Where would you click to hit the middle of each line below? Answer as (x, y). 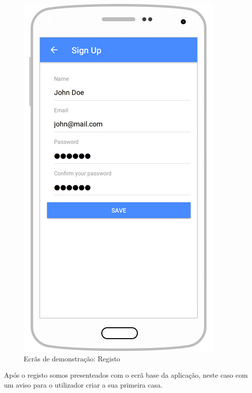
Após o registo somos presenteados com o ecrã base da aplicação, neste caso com (126, 375)
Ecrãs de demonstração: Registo (72, 358)
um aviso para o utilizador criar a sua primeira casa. (83, 384)
